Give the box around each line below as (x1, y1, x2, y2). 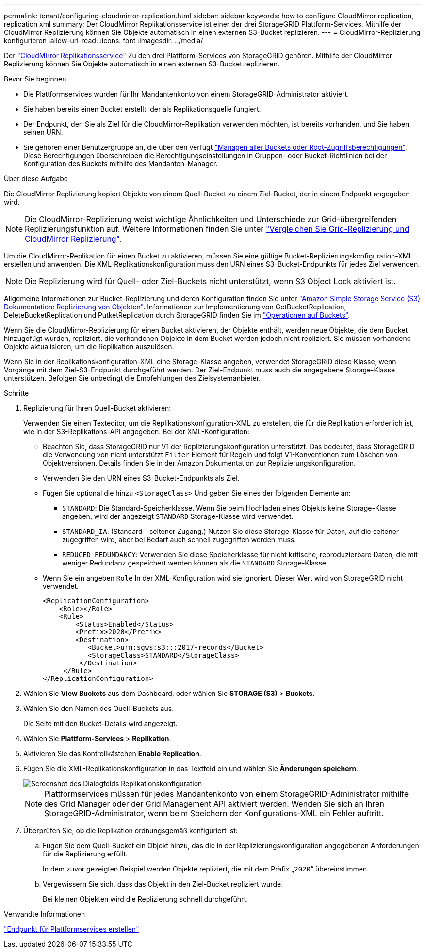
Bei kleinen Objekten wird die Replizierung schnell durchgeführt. (43, 895, 248, 903)
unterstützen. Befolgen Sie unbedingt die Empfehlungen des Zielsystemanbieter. (4, 374, 261, 382)
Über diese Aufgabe (4, 175, 68, 183)
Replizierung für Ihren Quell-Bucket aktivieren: (23, 404, 171, 412)
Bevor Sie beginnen (4, 75, 66, 83)
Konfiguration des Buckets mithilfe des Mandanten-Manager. (23, 160, 218, 168)
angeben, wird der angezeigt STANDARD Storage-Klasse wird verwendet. (62, 512, 294, 520)
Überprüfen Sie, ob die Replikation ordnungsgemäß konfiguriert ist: (23, 826, 238, 835)
